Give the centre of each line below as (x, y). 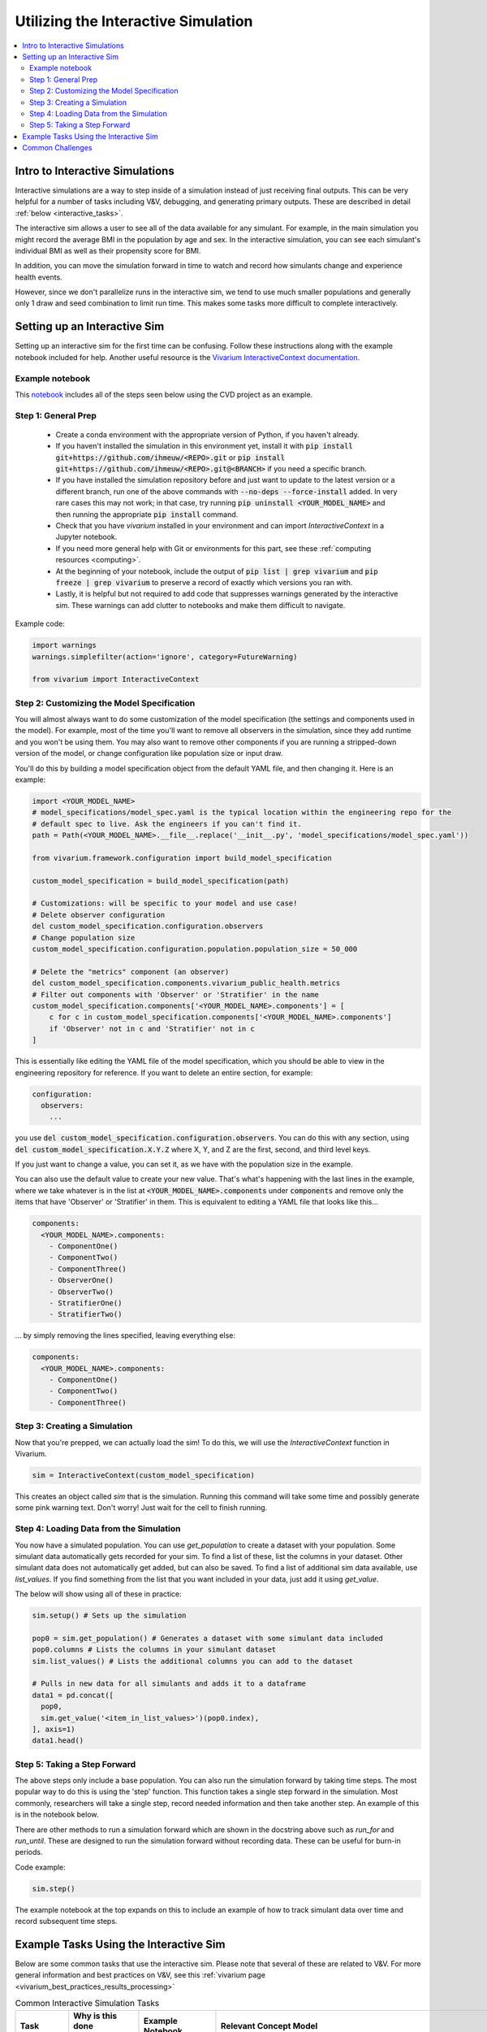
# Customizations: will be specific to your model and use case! (165, 903)
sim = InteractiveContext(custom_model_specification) (143, 1475)
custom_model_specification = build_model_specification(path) (161, 881)
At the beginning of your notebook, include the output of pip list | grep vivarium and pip (217, 571)
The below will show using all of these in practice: (98, 1594)
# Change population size (84, 938)
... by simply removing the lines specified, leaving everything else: (125, 1335)
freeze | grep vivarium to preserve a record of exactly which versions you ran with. (204, 582)
